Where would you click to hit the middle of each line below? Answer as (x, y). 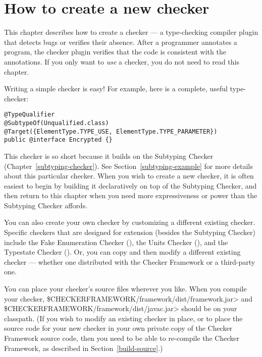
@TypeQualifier (30, 115)
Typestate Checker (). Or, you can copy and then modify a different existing (122, 252)
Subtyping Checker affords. (46, 205)
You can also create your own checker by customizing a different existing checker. (130, 222)
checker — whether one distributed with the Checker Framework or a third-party (130, 261)
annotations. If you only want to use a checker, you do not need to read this (122, 61)
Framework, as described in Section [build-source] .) (84, 348)
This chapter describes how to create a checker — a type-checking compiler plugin (131, 32)
